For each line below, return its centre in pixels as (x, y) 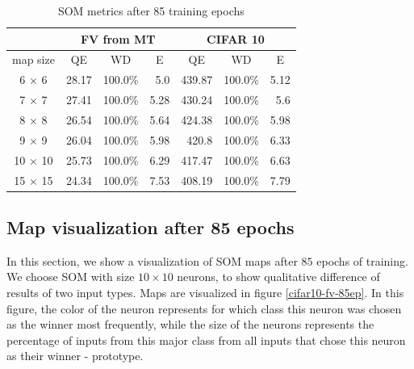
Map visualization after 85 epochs (151, 226)
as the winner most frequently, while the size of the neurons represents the (190, 324)
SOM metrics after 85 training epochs (151, 10)
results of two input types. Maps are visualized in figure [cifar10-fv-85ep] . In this (205, 292)
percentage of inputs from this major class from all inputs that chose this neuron (206, 340)
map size (33, 59)
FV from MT (118, 38)
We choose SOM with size (71, 277)
